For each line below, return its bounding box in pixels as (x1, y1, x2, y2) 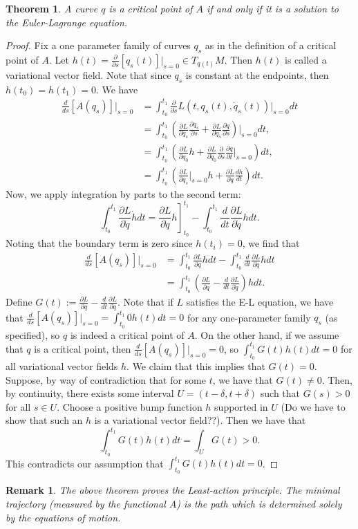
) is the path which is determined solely (176, 496, 342, 510)
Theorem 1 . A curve (6, 1, 98, 15)
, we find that (242, 236, 300, 250)
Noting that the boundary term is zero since (6, 236, 193, 250)
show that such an (6, 413, 83, 427)
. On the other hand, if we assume (194, 327, 339, 342)
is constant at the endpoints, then (185, 67, 329, 82)
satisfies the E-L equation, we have (186, 294, 334, 308)
